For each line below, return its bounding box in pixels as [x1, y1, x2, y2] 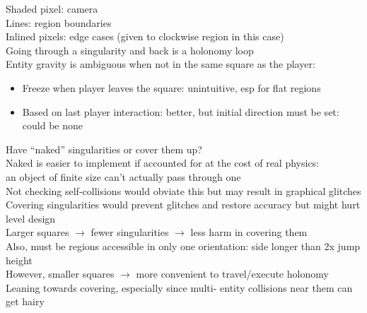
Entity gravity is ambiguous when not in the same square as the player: [6, 57, 315, 71]
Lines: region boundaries [6, 15, 112, 30]
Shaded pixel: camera [6, 1, 98, 16]
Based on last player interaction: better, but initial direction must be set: [22, 104, 339, 119]
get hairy [6, 294, 45, 309]
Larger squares [6, 225, 69, 240]
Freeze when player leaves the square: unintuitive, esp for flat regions [22, 80, 321, 95]
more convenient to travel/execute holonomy [136, 266, 329, 281]
